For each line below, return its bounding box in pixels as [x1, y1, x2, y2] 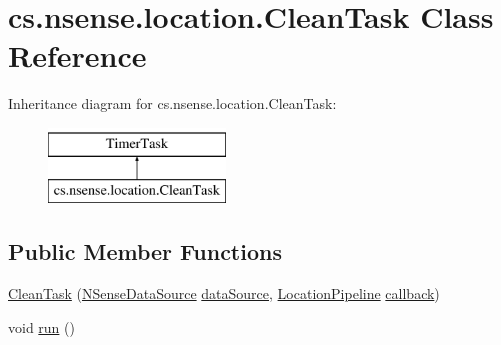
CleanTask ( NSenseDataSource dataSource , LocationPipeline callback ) [8, 283, 440, 304]
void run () [8, 316, 75, 337]
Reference [8, 35, 147, 76]
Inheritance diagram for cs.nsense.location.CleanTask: [8, 93, 337, 114]
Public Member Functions [8, 236, 282, 267]
